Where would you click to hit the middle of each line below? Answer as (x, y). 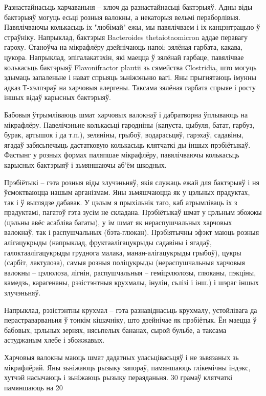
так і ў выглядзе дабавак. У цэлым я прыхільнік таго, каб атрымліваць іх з (121, 202)
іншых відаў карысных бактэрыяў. (58, 97)
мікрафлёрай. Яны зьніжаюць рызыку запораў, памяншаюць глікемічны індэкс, (127, 367)
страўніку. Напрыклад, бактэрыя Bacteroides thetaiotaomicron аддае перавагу (126, 37)
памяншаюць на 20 (34, 387)
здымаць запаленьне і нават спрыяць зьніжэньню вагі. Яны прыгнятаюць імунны (130, 77)
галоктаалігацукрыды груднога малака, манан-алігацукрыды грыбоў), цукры (123, 252)
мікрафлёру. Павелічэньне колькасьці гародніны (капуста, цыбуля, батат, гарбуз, (129, 124)
